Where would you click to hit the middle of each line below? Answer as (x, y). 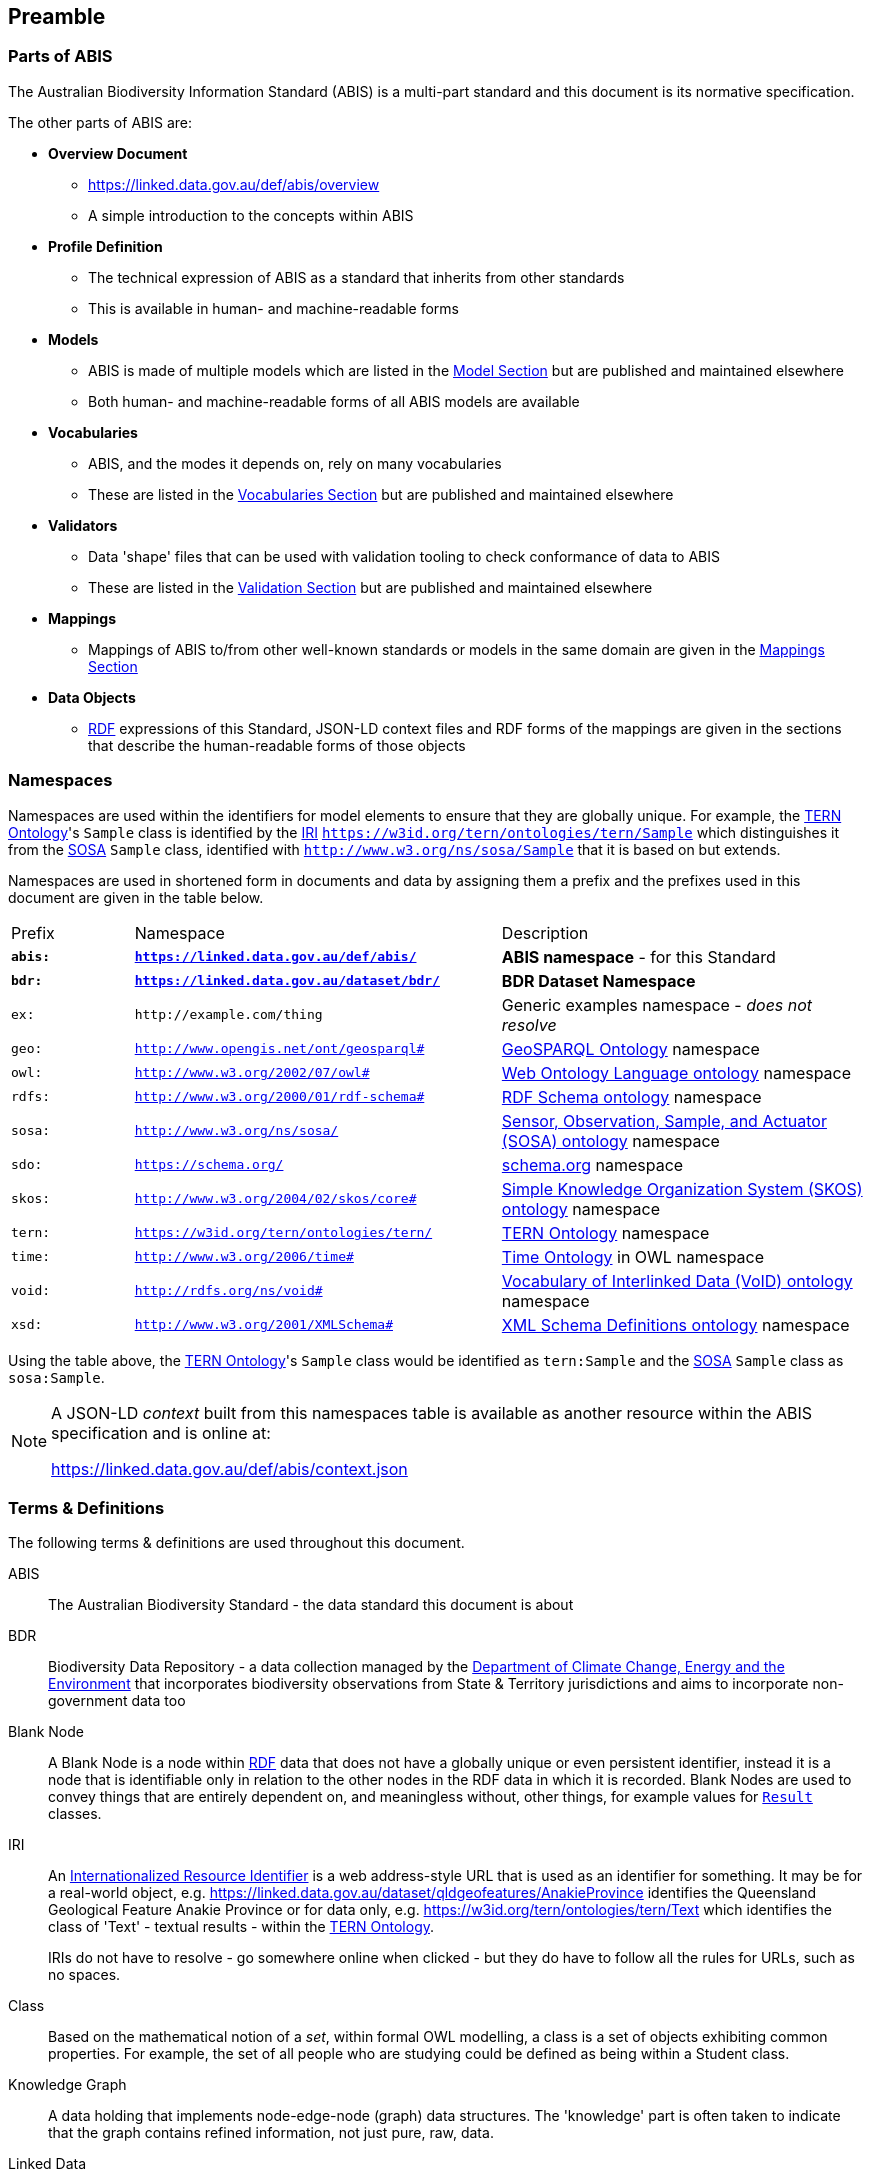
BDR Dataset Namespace (598, 980)
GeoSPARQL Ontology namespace (630, 1048)
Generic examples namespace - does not (657, 1004)
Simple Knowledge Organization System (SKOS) (682, 1188)
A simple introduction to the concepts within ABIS (251, 215)
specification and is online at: (161, 1432)
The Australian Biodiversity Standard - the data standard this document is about (311, 1605)
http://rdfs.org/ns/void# (228, 1291)
